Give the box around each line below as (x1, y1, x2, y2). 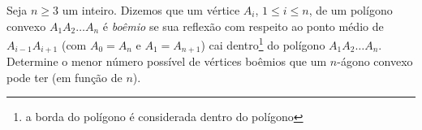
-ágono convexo (337, 53, 413, 70)
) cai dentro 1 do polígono (200, 34, 325, 53)
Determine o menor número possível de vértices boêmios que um (6, 53, 327, 70)
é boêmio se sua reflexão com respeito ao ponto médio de (102, 17, 384, 34)
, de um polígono (308, 2, 393, 18)
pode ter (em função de (6, 68, 123, 85)
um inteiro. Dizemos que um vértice (62, 2, 240, 18)
